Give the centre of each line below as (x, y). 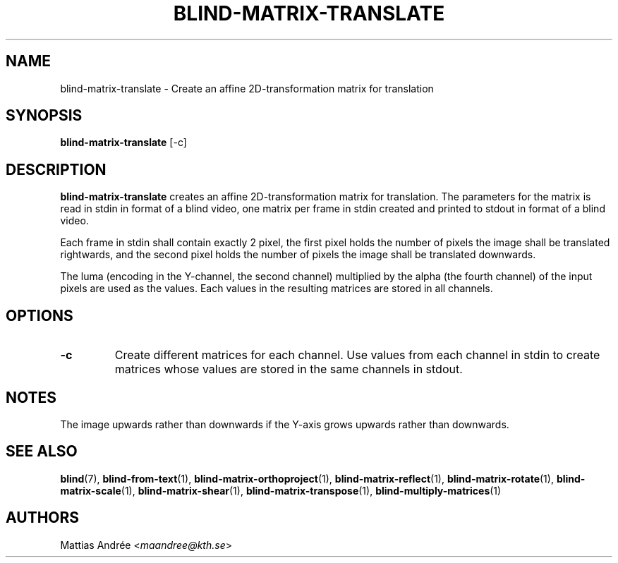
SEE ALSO (42, 452)
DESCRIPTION (56, 169)
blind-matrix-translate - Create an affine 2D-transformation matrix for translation (247, 88)
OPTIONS (40, 315)
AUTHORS (43, 518)
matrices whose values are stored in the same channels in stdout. (289, 369)
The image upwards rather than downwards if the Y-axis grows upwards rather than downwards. (285, 424)
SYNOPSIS (44, 116)
